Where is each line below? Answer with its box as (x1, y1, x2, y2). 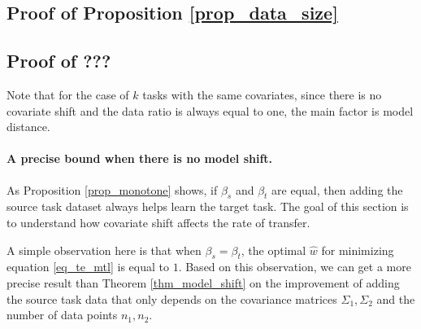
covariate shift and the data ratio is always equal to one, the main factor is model (7, 102, 414, 119)
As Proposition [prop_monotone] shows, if (7, 181, 218, 198)
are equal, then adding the (271, 181, 403, 198)
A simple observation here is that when (7, 241, 202, 258)
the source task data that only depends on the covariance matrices (7, 290, 337, 307)
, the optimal (241, 241, 306, 258)
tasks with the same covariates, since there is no (142, 86, 382, 103)
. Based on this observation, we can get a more (178, 258, 411, 275)
